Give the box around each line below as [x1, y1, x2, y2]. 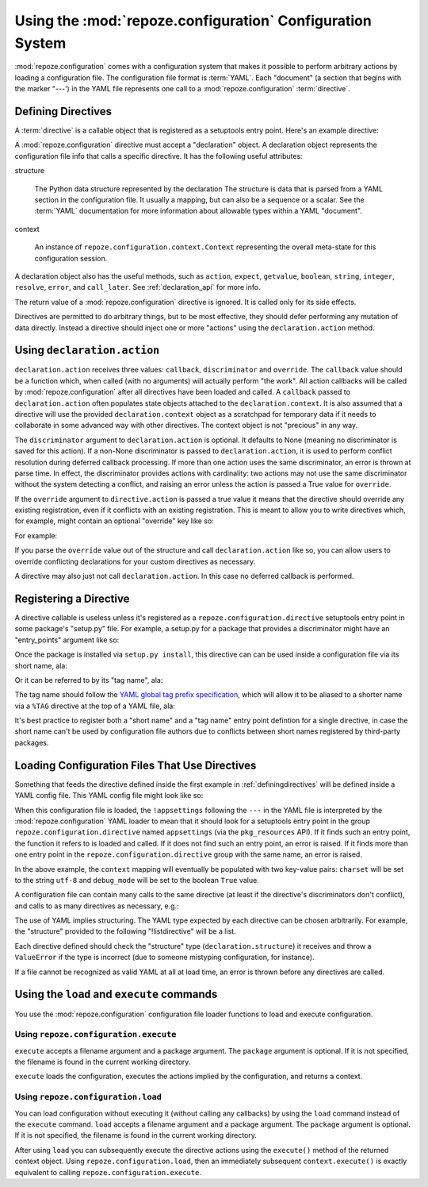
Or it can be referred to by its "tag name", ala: [14, 675, 163, 684]
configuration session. [34, 253, 108, 263]
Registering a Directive [14, 592, 130, 605]
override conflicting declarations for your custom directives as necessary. [14, 557, 256, 566]
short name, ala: [14, 661, 67, 670]
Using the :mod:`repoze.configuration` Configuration [14, 12, 372, 29]
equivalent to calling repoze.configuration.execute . [14, 1167, 202, 1177]
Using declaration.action [14, 344, 160, 357]
